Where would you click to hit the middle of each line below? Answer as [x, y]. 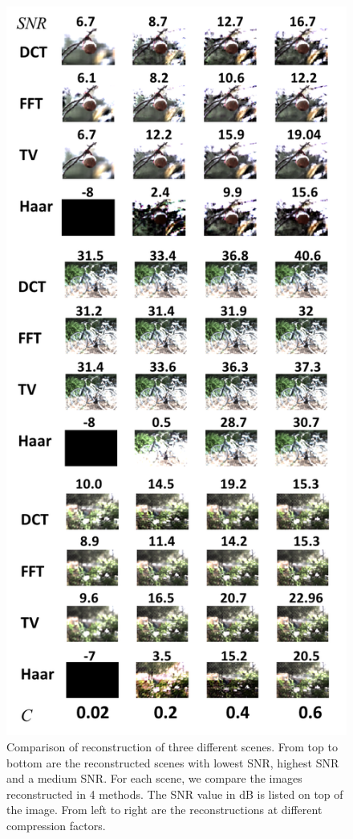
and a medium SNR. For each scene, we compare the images [154, 778]
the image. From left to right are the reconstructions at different [164, 810]
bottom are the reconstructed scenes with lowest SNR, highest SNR [173, 762]
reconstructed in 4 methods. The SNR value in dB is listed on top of [175, 794]
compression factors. [56, 825]
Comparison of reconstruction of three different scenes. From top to [172, 746]
